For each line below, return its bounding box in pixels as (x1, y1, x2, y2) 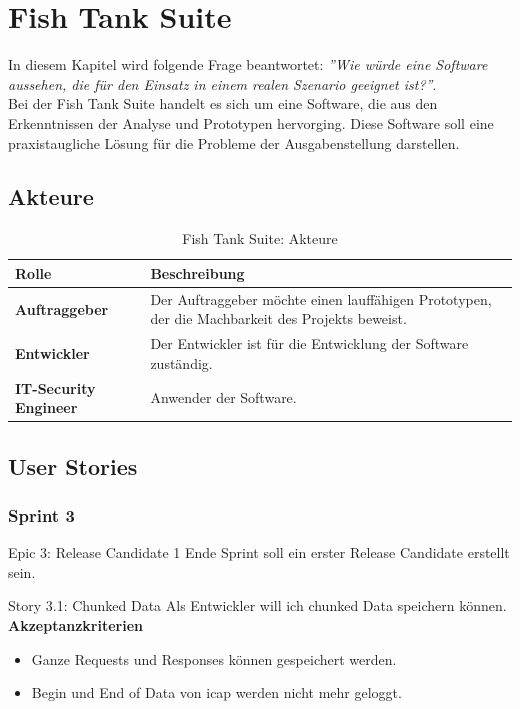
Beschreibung (150, 262, 245, 283)
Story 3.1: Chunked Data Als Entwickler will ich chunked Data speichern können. (8, 595, 507, 616)
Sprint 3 (8, 503, 75, 527)
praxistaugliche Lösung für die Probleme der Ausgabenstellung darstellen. (8, 132, 460, 153)
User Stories (8, 450, 138, 481)
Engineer (15, 397, 78, 418)
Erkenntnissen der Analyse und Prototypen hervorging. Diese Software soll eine (8, 112, 494, 133)
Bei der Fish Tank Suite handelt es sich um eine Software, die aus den (8, 93, 438, 114)
